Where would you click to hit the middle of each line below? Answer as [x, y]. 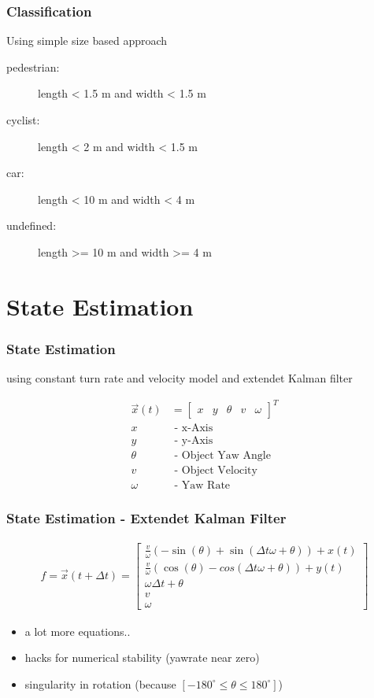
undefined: [31, 225]
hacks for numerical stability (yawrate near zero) [142, 657]
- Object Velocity [216, 471]
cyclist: [23, 120]
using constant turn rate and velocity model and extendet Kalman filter [180, 378]
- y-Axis [194, 441]
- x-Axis [194, 428]
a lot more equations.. [78, 631]
